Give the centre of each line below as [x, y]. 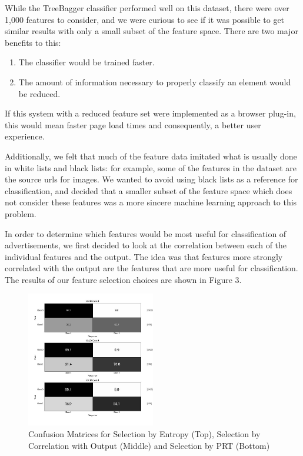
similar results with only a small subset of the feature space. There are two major [151, 31]
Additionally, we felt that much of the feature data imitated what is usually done [151, 156]
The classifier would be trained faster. [86, 62]
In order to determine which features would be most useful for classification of [146, 233]
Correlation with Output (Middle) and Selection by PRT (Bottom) [149, 445]
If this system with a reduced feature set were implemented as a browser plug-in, [150, 113]
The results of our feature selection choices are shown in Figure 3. [123, 279]
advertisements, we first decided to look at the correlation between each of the [146, 245]
